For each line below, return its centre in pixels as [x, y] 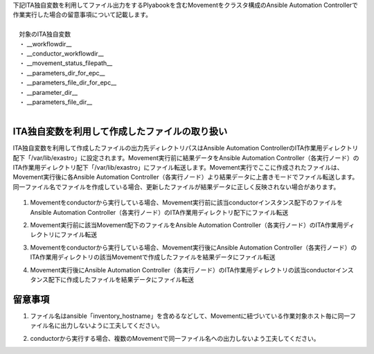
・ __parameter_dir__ [48, 92]
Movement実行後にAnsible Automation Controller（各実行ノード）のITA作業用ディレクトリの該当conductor [183, 269]
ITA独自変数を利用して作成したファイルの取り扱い [120, 132]
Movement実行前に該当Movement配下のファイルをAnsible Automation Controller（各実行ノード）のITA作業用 [187, 224]
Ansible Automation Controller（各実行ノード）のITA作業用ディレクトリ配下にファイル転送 [159, 212]
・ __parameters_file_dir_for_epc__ [68, 82]
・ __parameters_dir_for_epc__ [62, 73]
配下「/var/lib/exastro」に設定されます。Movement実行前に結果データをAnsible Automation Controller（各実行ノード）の [186, 158]
